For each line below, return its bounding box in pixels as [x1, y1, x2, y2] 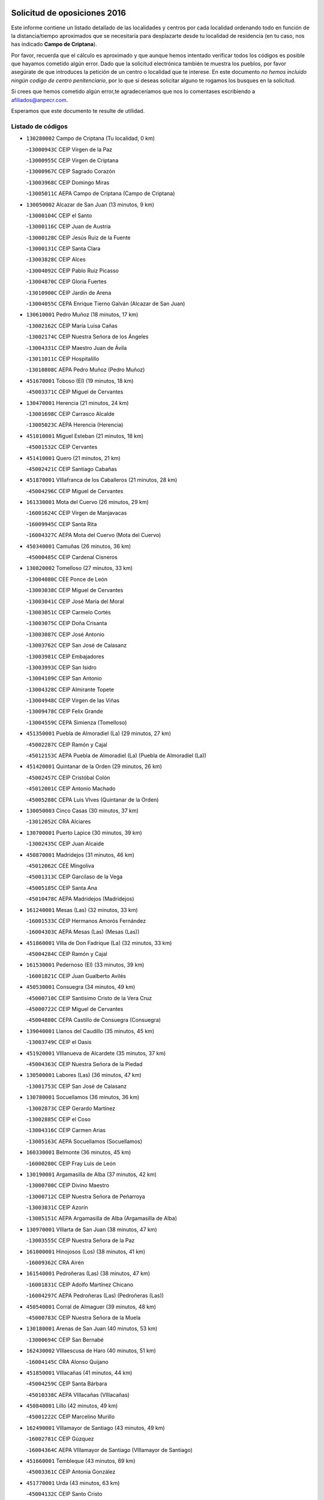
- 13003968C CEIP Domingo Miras [26, 179, 110, 186]
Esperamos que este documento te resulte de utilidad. [11, 107, 145, 115]
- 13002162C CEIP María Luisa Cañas [26, 322, 118, 329]
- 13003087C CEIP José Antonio [26, 631, 105, 638]
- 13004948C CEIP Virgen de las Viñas [26, 697, 120, 704]
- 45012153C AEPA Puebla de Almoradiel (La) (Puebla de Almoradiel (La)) [26, 752, 207, 759]
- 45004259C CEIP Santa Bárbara [26, 1380, 107, 1387]
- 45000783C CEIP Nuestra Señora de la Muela [26, 1314, 141, 1321]
